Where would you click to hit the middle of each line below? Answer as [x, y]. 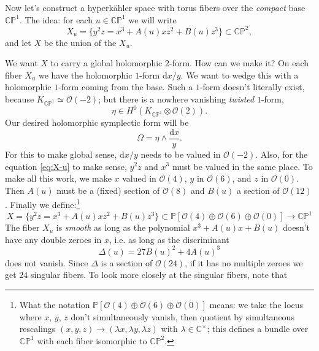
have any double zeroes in [53, 239]
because [20, 99]
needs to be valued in [181, 154]
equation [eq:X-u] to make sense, [66, 166]
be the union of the [80, 42]
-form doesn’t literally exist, [252, 87]
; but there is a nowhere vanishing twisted [176, 99]
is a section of [127, 262]
